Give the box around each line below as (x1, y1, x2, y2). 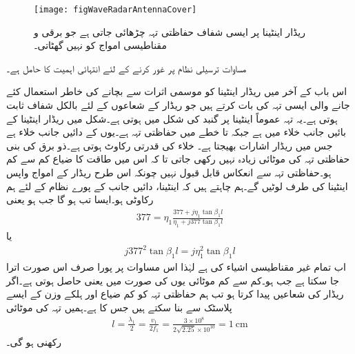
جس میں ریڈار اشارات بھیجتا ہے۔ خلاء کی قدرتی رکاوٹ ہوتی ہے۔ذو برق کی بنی (6, 138, 333, 152)
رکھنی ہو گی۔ (6, 334, 62, 348)
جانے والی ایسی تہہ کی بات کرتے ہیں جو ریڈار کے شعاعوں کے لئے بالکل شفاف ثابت (6, 98, 350, 112)
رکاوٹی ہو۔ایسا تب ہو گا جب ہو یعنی (6, 192, 154, 207)
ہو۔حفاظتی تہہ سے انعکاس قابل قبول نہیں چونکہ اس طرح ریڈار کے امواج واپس (6, 165, 332, 179)
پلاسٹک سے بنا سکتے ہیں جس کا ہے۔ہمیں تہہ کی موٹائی (6, 300, 232, 315)
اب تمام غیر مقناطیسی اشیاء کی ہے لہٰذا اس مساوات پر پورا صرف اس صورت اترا (6, 260, 346, 274)
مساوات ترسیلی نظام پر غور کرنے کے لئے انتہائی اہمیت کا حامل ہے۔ (6, 61, 247, 75)
